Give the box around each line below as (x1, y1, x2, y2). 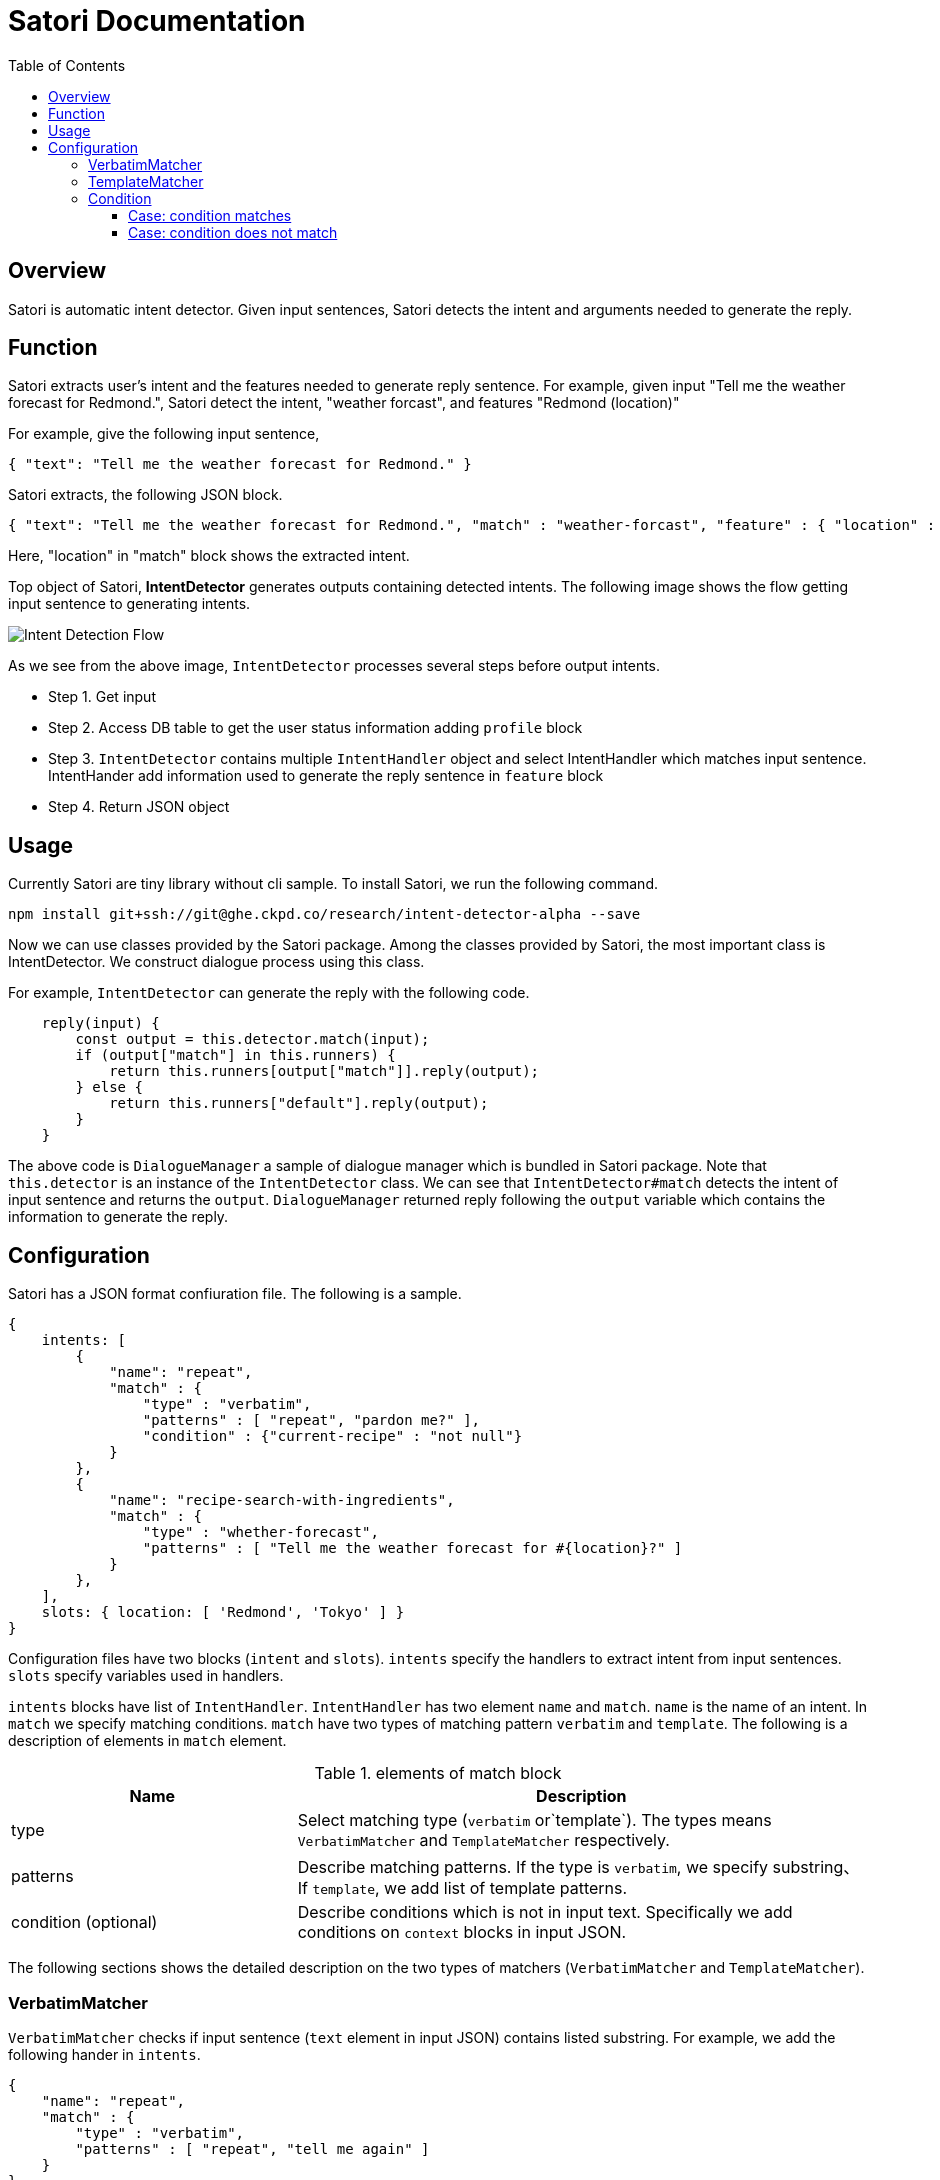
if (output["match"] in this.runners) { (75, 1047, 396, 1064)
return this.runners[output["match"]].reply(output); (109, 1063, 540, 1080)
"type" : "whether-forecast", (142, 1524, 379, 1541)
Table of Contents (8, 56, 126, 74)
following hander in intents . (8, 2045, 201, 2063)
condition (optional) (11, 1912, 158, 1933)
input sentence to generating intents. (8, 595, 251, 613)
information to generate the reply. (8, 1208, 229, 1226)
